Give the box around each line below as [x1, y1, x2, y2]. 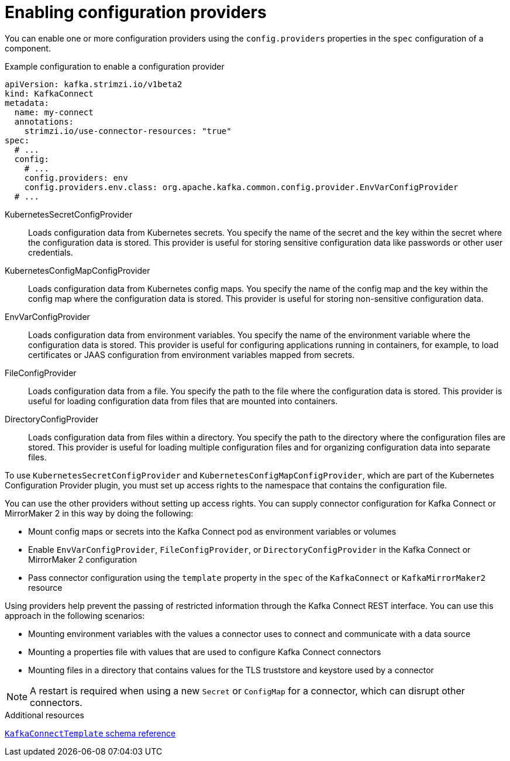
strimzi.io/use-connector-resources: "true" [24, 126, 232, 136]
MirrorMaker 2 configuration [28, 554, 137, 564]
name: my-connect [14, 107, 94, 117]
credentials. [28, 247, 73, 257]
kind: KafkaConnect [5, 88, 94, 98]
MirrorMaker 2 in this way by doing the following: [5, 508, 194, 518]
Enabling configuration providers [5, 2, 267, 22]
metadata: [5, 98, 49, 108]
